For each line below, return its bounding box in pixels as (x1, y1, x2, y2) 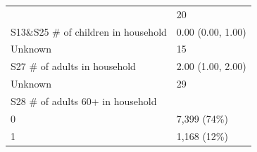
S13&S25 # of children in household (11, 24, 167, 39)
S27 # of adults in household (11, 59, 136, 74)
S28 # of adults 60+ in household (11, 93, 157, 108)
